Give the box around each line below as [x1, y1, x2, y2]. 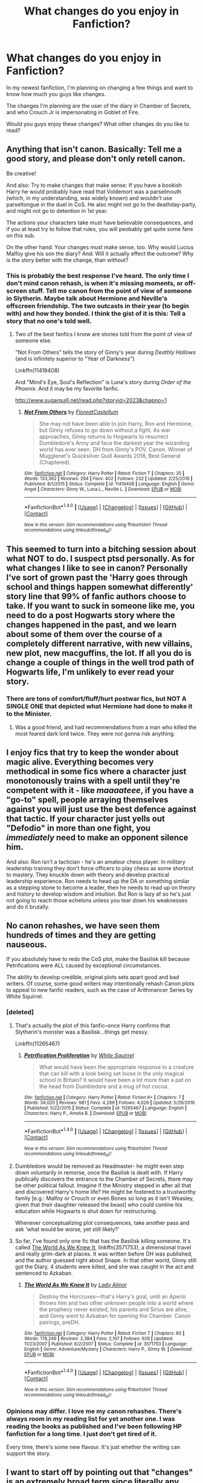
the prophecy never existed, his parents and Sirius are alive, [39, 1305, 188, 1313]
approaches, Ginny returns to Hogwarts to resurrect [39, 433, 169, 440]
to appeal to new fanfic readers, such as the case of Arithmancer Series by [6, 986, 193, 994]
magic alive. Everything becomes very [6, 757, 154, 768]
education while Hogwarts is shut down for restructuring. [14, 1207, 158, 1214]
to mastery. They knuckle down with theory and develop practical [6, 871, 169, 878]
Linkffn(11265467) [14, 1040, 60, 1047]
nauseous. [6, 939, 47, 950]
